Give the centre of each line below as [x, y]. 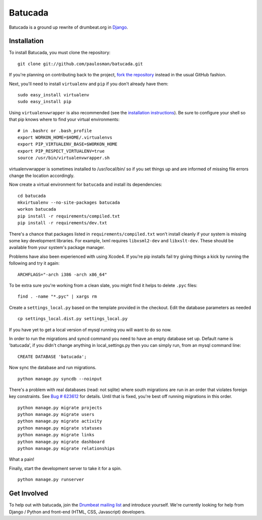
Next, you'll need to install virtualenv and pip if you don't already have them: [89, 84]
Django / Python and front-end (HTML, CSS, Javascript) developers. [77, 512]
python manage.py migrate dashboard [61, 442]
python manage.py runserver [51, 480]
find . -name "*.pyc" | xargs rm [57, 296]
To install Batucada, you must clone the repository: [60, 53]
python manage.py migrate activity [60, 421]
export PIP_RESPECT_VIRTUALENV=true [61, 151]
